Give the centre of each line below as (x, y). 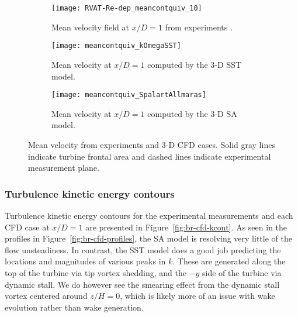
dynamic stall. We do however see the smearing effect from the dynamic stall (142, 284)
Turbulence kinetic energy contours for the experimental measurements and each (149, 215)
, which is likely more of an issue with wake (197, 296)
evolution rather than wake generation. (74, 307)
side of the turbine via (242, 272)
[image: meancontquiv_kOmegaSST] (116, 46)
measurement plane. (64, 168)
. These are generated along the (229, 261)
